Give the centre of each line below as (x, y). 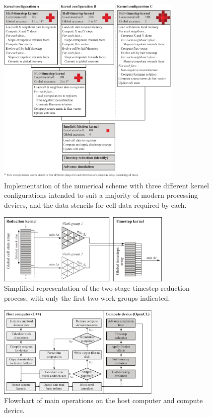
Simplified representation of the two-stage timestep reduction (97, 288)
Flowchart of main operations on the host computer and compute (104, 400)
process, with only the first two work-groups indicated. (87, 298)
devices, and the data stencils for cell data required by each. (95, 205)
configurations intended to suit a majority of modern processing (101, 195)
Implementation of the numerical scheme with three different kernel (106, 185)
